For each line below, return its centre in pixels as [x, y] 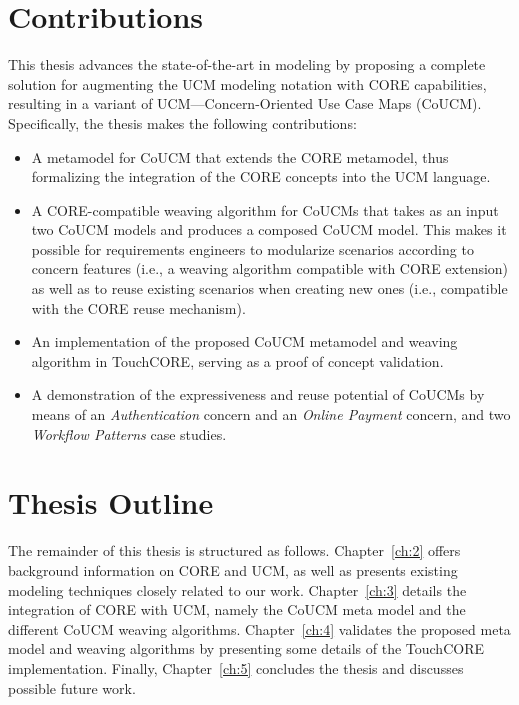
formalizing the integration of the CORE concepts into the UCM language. [261, 176]
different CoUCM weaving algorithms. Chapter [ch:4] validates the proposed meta [259, 628]
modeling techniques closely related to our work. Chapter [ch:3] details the [237, 589]
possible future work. [72, 687]
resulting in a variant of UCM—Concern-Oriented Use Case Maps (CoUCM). [245, 103]
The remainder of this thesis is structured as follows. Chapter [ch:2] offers [234, 550]
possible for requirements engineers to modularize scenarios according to [252, 248]
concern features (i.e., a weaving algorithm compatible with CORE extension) [270, 268]
